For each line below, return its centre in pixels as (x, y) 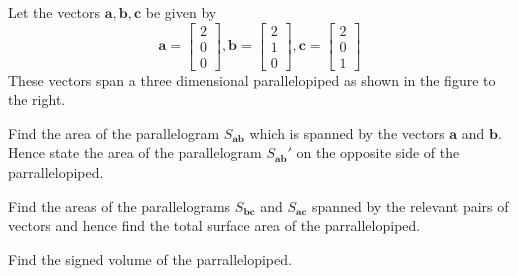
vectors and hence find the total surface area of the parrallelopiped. (214, 225)
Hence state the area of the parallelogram (135, 152)
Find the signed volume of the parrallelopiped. (150, 258)
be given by (181, 12)
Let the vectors (54, 12)
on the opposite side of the (378, 152)
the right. (37, 99)
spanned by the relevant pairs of (410, 205)
